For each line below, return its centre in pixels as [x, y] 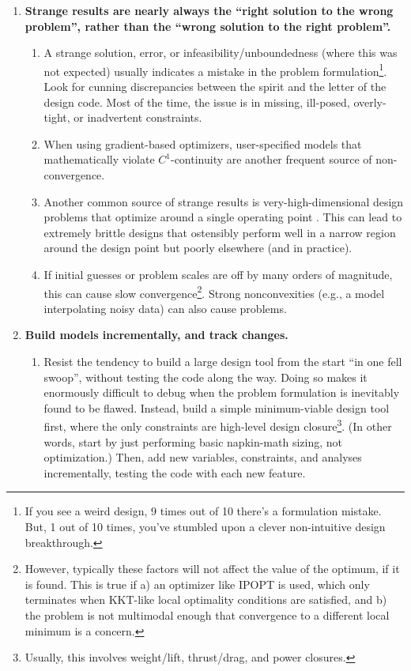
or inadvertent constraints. [138, 117]
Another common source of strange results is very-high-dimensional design [224, 201]
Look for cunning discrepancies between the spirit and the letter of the [215, 87]
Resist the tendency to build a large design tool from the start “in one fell [223, 361]
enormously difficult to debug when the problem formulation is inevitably [222, 392]
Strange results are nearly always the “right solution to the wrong [209, 10]
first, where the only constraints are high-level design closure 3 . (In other [218, 425]
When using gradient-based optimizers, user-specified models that [203, 143]
